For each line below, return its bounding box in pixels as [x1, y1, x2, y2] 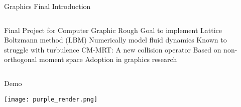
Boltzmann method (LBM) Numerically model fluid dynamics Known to [4, 34, 227, 45]
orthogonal [4, 54, 37, 64]
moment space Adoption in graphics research [39, 54, 177, 64]
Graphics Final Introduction [4, 1, 91, 11]
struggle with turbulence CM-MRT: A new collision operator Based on [4, 44, 221, 54]
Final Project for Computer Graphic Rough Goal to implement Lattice [4, 24, 222, 35]
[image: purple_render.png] [4, 95, 98, 103]
